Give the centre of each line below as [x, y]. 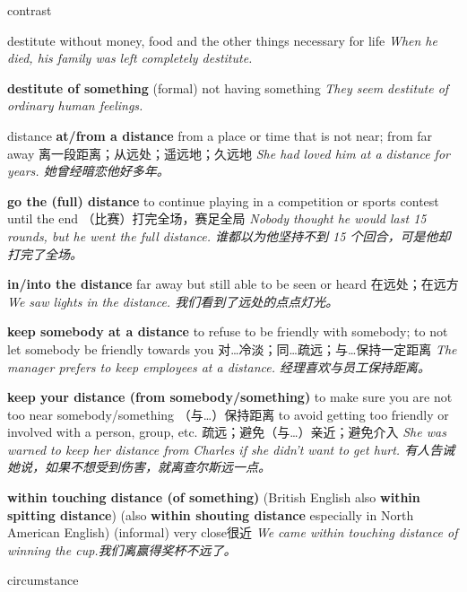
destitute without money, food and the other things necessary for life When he [222, 40]
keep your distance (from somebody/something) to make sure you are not [230, 397]
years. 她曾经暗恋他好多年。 [88, 171]
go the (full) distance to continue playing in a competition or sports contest [223, 200]
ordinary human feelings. [75, 105]
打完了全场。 [45, 253]
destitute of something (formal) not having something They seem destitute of [228, 87]
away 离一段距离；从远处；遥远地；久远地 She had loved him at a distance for [229, 153]
